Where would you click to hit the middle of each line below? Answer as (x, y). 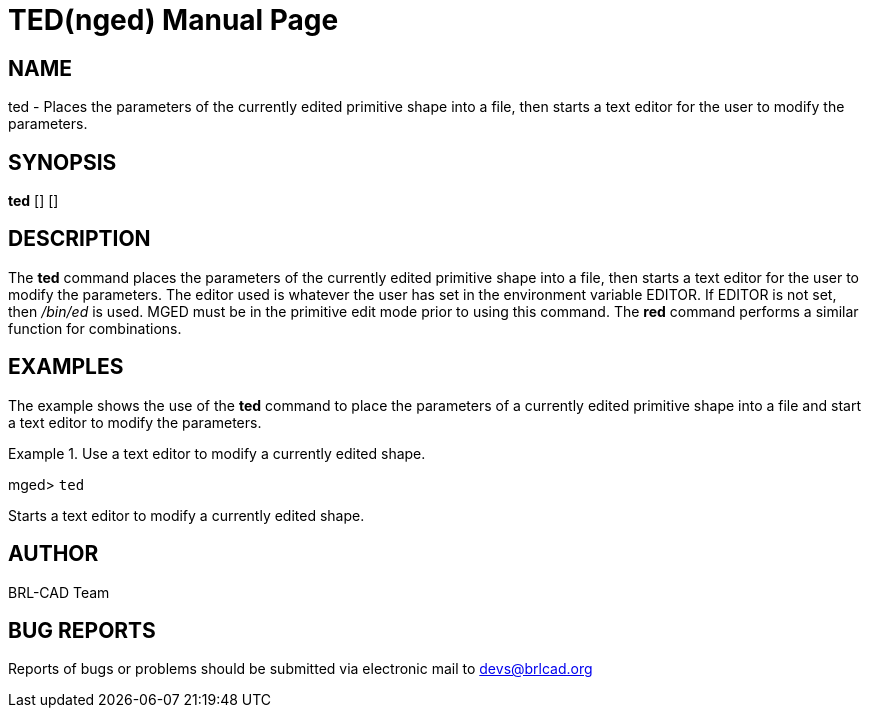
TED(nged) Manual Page (173, 20)
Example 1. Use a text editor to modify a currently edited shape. (217, 453)
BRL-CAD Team (59, 592)
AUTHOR (53, 554)
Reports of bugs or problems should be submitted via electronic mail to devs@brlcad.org (300, 669)
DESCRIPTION (79, 239)
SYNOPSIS (62, 162)
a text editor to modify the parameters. (135, 422)
